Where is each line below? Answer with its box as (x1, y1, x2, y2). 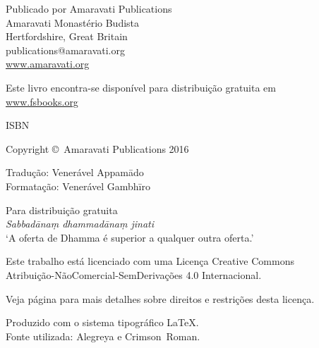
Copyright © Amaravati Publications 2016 (6, 141, 189, 156)
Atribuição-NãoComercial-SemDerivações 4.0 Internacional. (6, 267, 262, 282)
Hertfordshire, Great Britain (6, 29, 128, 44)
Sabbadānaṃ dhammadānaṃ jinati (6, 216, 155, 231)
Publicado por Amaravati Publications (6, 1, 172, 15)
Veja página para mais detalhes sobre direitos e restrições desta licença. (6, 291, 315, 306)
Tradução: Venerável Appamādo (6, 165, 144, 180)
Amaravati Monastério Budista (6, 15, 140, 30)
